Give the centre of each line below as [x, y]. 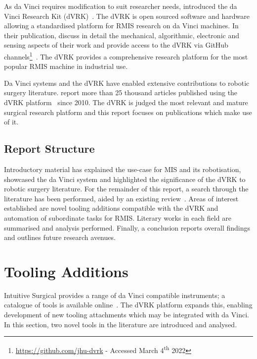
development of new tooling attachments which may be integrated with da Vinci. [127, 315]
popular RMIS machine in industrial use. [66, 66]
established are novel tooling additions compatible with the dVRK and [111, 208]
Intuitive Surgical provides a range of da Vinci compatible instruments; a [115, 295]
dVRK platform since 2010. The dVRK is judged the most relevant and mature [126, 102]
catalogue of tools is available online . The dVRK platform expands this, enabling [128, 305]
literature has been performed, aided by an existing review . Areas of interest [121, 198]
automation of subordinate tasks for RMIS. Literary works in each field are [118, 217]
